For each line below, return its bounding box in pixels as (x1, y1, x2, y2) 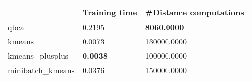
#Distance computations (145, 6, 244, 18)
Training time (82, 6, 137, 18)
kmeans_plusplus (8, 50, 69, 61)
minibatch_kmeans (8, 64, 75, 76)
